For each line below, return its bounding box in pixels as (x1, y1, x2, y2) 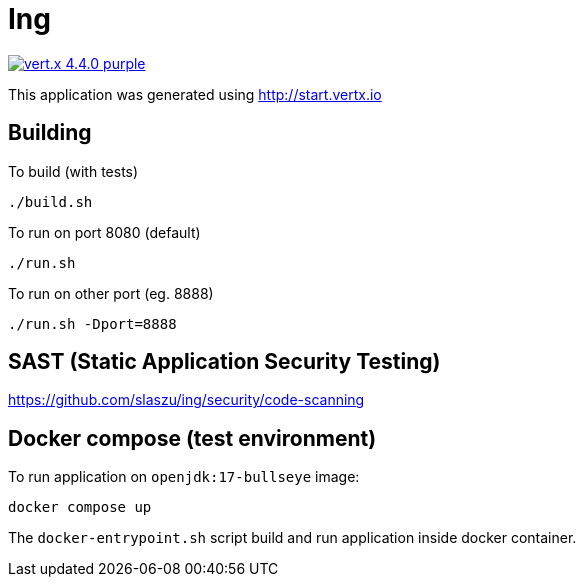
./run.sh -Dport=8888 (8, 315, 177, 332)
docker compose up (8, 499, 152, 516)
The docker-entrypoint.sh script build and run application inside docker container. (8, 529, 577, 547)
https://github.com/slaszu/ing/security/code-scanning (8, 391, 365, 409)
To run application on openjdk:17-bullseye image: (8, 468, 360, 486)
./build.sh (8, 193, 93, 210)
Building (8, 120, 92, 146)
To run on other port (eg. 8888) (8, 284, 214, 302)
